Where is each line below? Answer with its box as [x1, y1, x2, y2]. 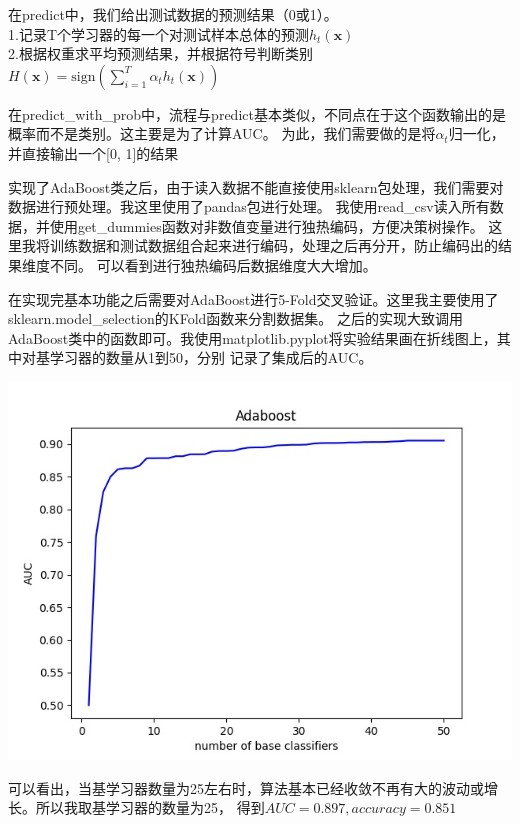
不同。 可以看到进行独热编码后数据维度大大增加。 [49, 254, 377, 275]
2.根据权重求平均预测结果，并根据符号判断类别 [8, 43, 313, 64]
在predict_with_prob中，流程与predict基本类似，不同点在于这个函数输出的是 [8, 103, 506, 124]
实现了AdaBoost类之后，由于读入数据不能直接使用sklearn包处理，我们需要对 [8, 176, 504, 197]
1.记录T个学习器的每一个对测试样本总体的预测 [8, 23, 309, 44]
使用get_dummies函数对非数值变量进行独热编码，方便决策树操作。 [49, 215, 484, 236]
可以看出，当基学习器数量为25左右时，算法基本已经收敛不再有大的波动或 [8, 777, 484, 798]
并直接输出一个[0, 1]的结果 [8, 142, 179, 163]
